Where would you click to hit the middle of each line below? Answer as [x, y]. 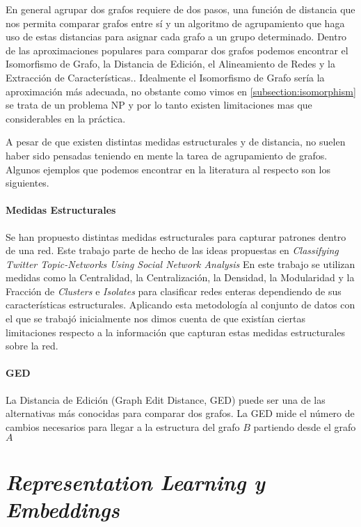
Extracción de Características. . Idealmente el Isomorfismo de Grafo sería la [165, 77]
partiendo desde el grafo [305, 426]
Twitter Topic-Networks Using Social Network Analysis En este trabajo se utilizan [180, 263]
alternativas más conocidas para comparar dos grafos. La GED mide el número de [180, 413]
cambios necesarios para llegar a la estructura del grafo [123, 426]
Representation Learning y [135, 482]
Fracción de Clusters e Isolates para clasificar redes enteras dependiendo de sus [174, 291]
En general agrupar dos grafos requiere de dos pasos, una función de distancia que [180, 9]
